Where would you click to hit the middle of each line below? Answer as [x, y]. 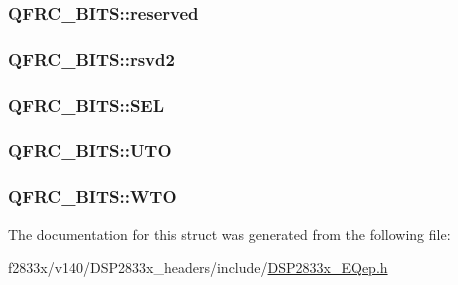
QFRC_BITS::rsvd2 [91, 58]
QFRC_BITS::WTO [92, 196]
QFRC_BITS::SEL [86, 104]
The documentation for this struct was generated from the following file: [229, 233]
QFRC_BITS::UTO [90, 150]
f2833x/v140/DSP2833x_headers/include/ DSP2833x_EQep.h [198, 267]
